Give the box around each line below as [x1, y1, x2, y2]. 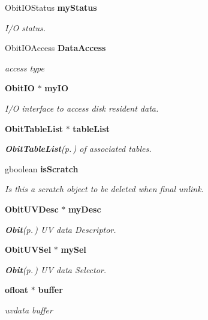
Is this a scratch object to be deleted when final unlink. [5, 183, 204, 195]
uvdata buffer [5, 303, 53, 316]
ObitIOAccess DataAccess [5, 41, 106, 54]
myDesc [68, 202, 101, 215]
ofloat [5, 283, 29, 296]
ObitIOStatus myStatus [5, 1, 97, 13]
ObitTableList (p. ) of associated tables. [5, 142, 152, 155]
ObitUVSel [5, 243, 52, 256]
